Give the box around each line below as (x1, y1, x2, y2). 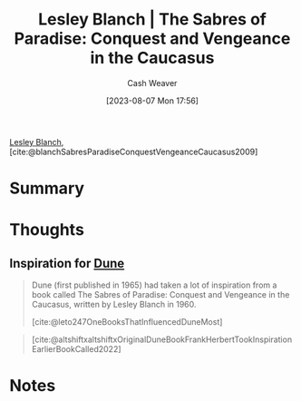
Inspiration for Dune (9, 255, 125, 271)
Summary (9, 178, 84, 199)
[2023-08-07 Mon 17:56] (105, 95, 199, 106)
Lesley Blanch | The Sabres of (37, 9, 267, 30)
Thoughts (9, 220, 84, 240)
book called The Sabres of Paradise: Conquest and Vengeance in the (31, 289, 290, 300)
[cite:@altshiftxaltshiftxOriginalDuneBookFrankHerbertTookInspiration (31, 334, 293, 345)
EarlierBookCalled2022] (31, 344, 121, 355)
